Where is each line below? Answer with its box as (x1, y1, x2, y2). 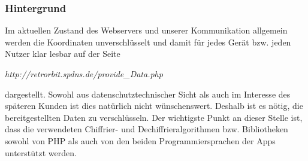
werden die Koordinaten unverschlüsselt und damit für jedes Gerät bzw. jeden (5, 35, 291, 48)
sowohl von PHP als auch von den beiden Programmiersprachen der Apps (5, 134, 276, 147)
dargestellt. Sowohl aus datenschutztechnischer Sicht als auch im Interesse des (5, 87, 291, 100)
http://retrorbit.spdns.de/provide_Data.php (5, 68, 163, 80)
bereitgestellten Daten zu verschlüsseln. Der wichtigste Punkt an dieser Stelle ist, (5, 111, 303, 123)
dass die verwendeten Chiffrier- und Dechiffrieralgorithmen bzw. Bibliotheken (5, 123, 288, 135)
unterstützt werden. (5, 146, 77, 159)
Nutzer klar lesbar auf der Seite (5, 47, 120, 60)
